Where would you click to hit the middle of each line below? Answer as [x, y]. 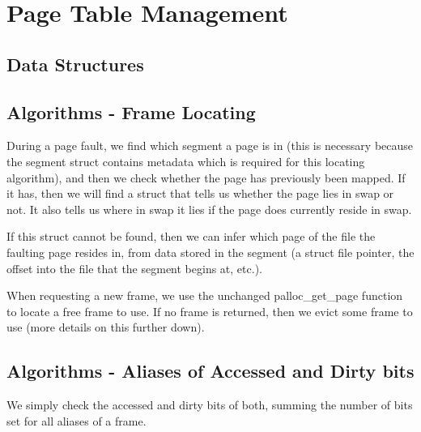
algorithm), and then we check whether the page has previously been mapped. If [206, 177]
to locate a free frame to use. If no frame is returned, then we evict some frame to [210, 311]
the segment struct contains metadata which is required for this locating [186, 161]
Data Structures [75, 64]
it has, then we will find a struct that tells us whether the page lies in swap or [200, 193]
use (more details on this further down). [106, 327]
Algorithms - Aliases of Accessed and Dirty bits [210, 371]
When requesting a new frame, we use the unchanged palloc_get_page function [205, 295]
